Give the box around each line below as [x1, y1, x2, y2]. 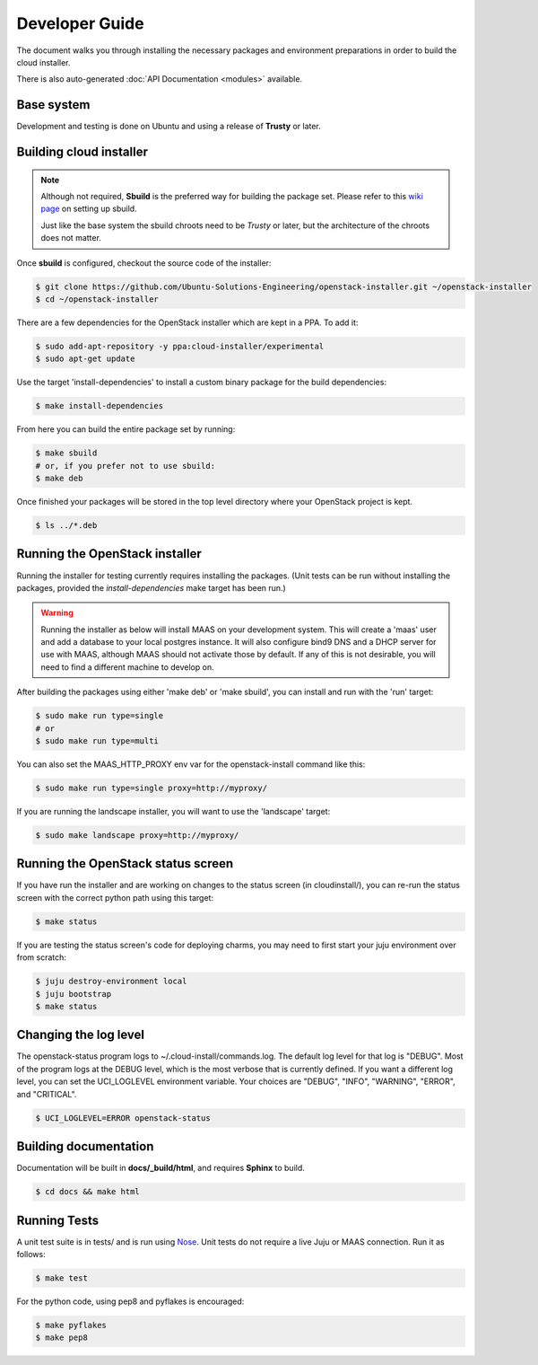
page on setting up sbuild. [40, 203, 138, 215]
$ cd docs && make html [35, 1186, 141, 1197]
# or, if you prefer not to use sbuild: [35, 461, 215, 471]
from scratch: [16, 952, 67, 963]
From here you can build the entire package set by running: [16, 424, 236, 435]
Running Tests [16, 1212, 99, 1228]
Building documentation [16, 1139, 154, 1154]
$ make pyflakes [35, 1320, 108, 1330]
